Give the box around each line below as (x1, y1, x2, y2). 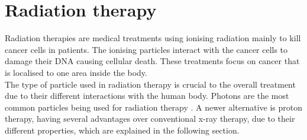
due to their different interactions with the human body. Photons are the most (5, 89, 289, 102)
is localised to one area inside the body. (5, 66, 147, 78)
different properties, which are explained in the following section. (5, 124, 240, 136)
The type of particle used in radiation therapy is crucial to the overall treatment (5, 78, 296, 90)
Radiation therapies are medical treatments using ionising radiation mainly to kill (5, 32, 301, 44)
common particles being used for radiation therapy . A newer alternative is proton (5, 101, 302, 113)
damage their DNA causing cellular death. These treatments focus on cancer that (5, 55, 300, 67)
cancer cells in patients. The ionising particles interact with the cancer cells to (5, 43, 288, 55)
